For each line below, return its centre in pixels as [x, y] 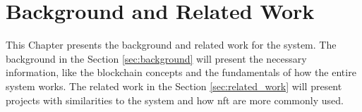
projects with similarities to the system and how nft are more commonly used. [175, 100]
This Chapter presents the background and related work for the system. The [171, 45]
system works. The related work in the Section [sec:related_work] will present [174, 86]
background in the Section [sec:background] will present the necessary [156, 58]
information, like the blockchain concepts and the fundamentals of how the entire [181, 72]
